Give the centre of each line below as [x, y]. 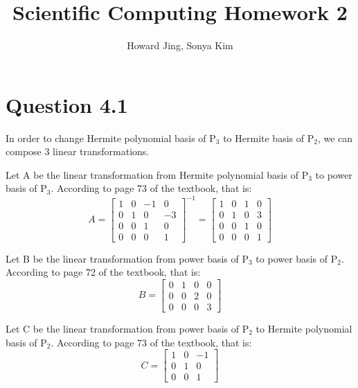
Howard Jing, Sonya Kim [180, 45]
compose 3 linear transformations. [78, 151]
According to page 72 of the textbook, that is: [103, 272]
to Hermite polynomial [304, 328]
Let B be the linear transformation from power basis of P [127, 258]
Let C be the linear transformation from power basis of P [127, 328]
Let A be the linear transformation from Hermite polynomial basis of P [157, 174]
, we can [335, 138]
